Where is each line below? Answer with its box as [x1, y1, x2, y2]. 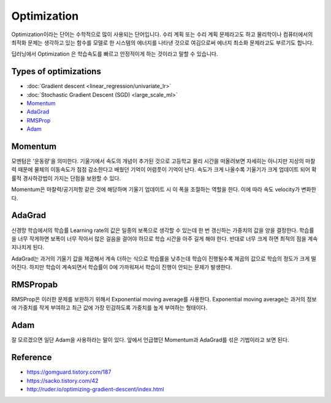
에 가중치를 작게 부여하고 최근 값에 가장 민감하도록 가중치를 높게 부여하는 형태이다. [11, 304, 208, 312]
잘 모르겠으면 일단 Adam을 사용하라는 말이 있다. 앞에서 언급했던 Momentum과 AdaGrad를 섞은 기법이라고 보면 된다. [11, 336, 289, 344]
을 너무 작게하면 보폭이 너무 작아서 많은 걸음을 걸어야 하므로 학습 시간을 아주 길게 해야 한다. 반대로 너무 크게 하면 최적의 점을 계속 [11, 235, 318, 242]
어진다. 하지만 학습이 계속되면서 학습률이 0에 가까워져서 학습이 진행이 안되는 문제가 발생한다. [11, 263, 232, 271]
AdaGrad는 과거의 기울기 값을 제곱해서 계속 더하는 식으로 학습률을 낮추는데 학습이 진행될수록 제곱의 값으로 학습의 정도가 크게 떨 [11, 255, 316, 262]
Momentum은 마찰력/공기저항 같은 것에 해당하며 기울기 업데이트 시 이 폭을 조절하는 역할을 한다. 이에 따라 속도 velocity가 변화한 [11, 186, 317, 193]
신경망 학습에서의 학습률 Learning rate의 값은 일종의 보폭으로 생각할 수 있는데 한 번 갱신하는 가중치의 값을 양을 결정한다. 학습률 [11, 227, 314, 234]
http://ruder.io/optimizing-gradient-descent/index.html [26, 386, 164, 393]
